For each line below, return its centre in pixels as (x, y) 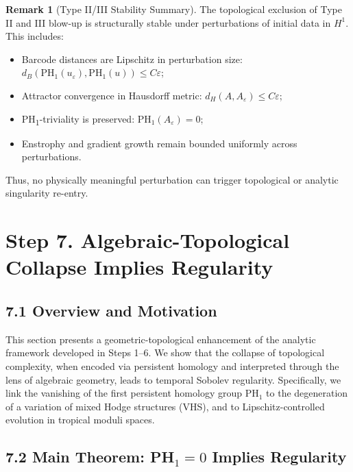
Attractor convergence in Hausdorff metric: (112, 95)
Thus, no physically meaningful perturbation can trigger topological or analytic (172, 179)
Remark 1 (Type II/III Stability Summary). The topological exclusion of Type (174, 9)
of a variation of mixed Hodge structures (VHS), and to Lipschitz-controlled (165, 406)
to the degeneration (307, 393)
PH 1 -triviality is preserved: (78, 119)
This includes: (35, 36)
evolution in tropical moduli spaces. (80, 420)
